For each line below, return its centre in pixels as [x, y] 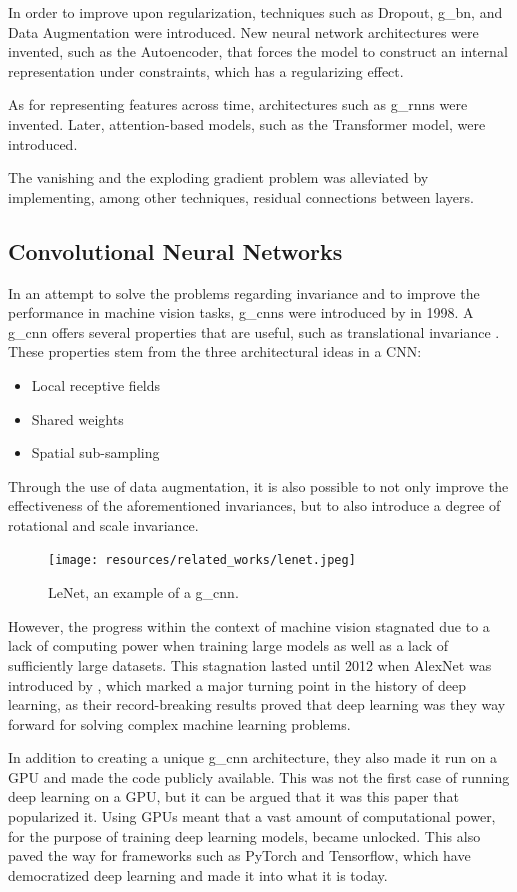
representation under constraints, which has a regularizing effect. [206, 70]
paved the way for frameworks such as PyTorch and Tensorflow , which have [239, 855]
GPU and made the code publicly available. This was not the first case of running [259, 776]
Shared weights [77, 418]
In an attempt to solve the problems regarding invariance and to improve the [244, 292]
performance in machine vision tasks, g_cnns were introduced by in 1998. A [241, 312]
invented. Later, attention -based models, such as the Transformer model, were [247, 123]
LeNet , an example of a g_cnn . [143, 592]
